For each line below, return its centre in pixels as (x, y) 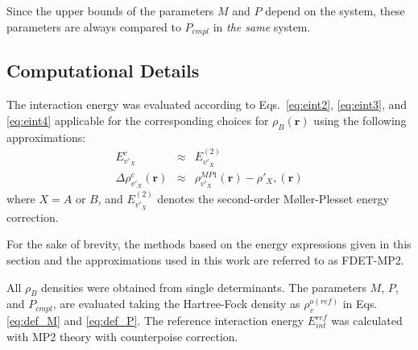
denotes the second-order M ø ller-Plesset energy (273, 199)
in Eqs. (360, 304)
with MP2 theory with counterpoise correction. (122, 336)
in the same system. (262, 26)
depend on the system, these (335, 10)
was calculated (367, 321)
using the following (360, 120)
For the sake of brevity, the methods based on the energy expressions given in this (209, 244)
